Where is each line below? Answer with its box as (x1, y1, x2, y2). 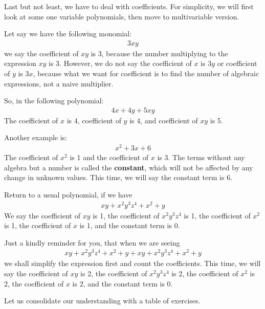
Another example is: (4, 132, 68, 143)
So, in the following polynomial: (4, 95, 104, 106)
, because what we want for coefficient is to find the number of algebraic (33, 68, 259, 78)
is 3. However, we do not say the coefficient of (49, 58, 192, 69)
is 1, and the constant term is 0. (79, 220, 180, 231)
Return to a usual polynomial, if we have (4, 189, 132, 200)
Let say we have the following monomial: (4, 28, 132, 39)
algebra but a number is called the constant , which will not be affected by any (4, 162, 253, 172)
